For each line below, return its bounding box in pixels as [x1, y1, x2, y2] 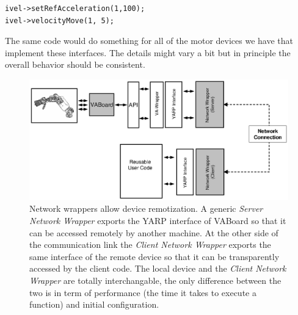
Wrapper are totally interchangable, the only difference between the [29, 274, 282, 287]
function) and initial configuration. [29, 298, 159, 311]
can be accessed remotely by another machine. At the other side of [29, 226, 278, 239]
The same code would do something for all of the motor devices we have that [5, 34, 293, 47]
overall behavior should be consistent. [5, 58, 145, 71]
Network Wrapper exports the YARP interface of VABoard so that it [29, 214, 286, 227]
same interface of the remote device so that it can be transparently [29, 250, 280, 262]
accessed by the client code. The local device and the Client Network [29, 262, 286, 275]
